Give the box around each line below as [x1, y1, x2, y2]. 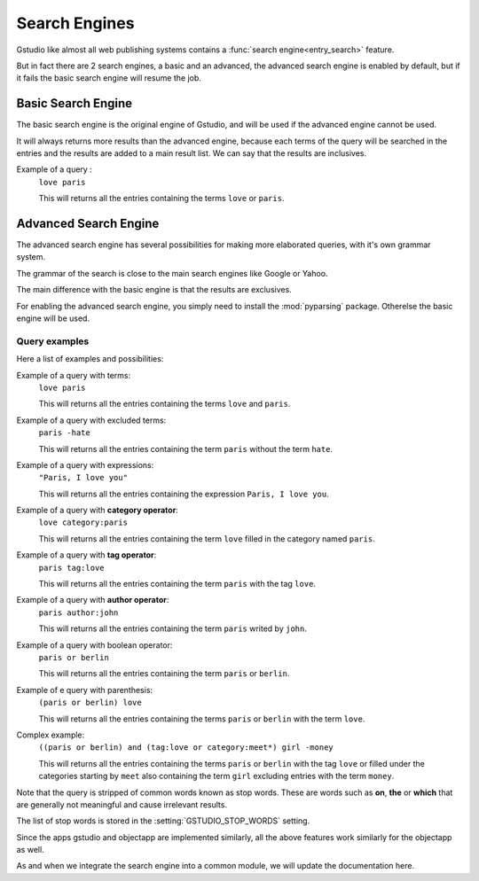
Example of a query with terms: [16, 370, 131, 380]
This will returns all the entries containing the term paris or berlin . [38, 668, 290, 679]
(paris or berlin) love [38, 698, 142, 708]
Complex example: [16, 729, 85, 740]
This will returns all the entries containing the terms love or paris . [38, 193, 285, 204]
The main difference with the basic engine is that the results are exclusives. [16, 285, 292, 295]
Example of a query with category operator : [16, 505, 179, 516]
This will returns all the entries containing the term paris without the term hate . [38, 443, 333, 454]
